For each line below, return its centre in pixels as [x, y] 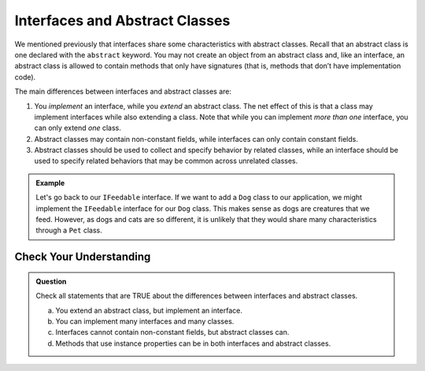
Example [50, 183]
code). [25, 77]
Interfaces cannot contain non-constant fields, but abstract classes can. [172, 332]
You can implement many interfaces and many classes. [145, 321]
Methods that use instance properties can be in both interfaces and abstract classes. [193, 343]
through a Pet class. [69, 230]
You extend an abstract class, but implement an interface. [149, 310]
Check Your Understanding [83, 257]
